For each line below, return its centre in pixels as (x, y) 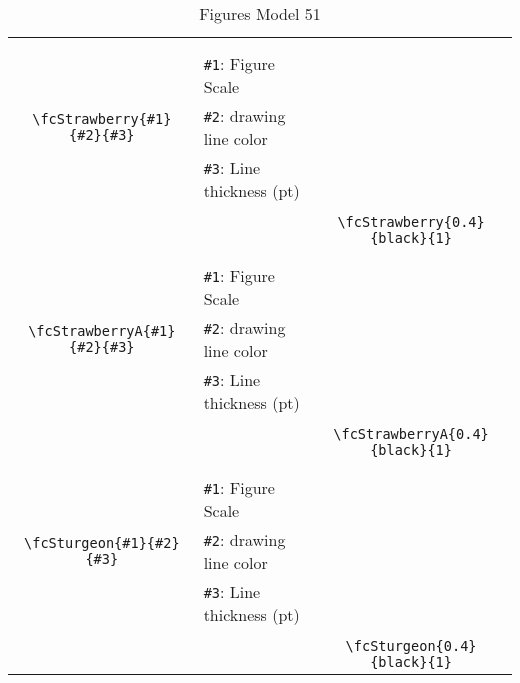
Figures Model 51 (260, 13)
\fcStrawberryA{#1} (102, 331)
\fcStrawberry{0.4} (411, 222)
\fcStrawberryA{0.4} (411, 434)
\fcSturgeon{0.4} (411, 646)
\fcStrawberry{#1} (102, 119)
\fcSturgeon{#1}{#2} (102, 543)
